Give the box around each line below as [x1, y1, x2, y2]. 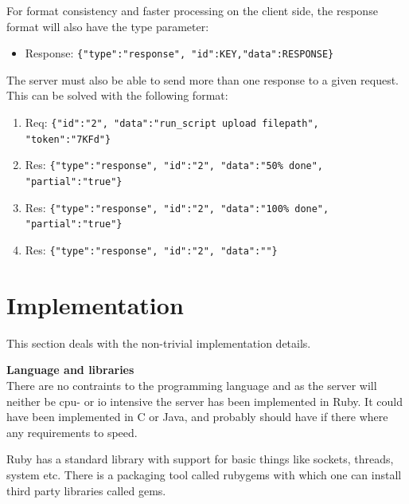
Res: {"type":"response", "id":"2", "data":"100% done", [25, 199, 329, 215]
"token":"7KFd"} [25, 133, 111, 145]
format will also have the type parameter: [6, 18, 209, 34]
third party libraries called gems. [6, 482, 166, 498]
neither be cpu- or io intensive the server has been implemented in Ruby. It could [6, 392, 403, 409]
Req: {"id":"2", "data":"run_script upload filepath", [25, 114, 319, 131]
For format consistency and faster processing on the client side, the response [6, 2, 378, 18]
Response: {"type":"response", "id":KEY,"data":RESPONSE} [25, 45, 334, 61]
